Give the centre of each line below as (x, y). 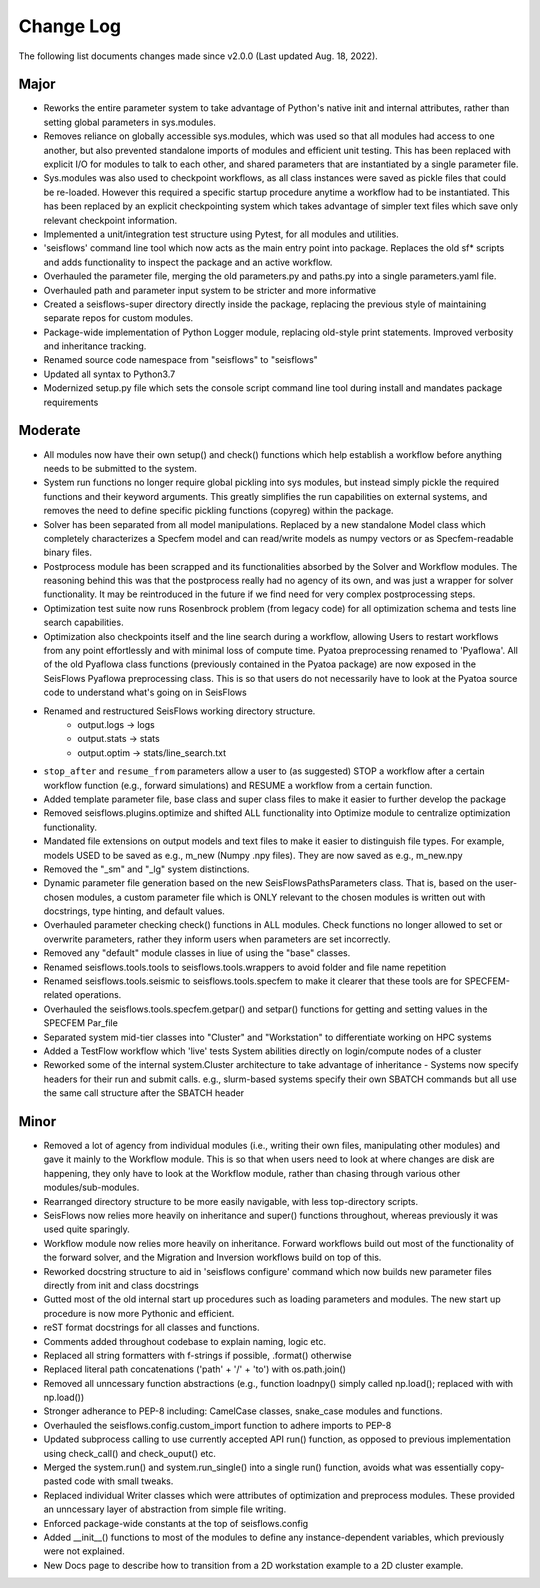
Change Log (70, 26)
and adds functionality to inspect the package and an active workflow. (188, 262)
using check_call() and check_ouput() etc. (130, 1453)
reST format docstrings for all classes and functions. (151, 1327)
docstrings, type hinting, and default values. (134, 911)
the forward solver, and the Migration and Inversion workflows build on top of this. (212, 1257)
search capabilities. (83, 622)
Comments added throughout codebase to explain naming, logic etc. (185, 1341)
